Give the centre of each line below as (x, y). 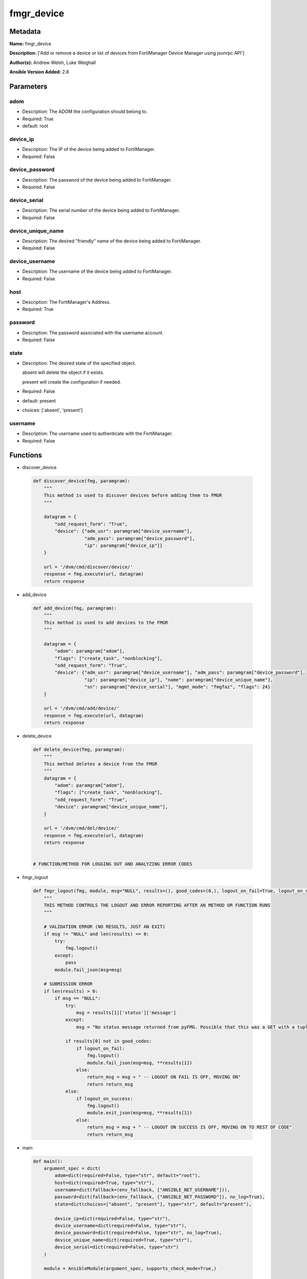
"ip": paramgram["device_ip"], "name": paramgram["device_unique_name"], (179, 680)
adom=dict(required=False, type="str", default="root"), (127, 1176)
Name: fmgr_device (30, 44)
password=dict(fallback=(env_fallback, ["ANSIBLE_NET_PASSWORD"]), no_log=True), (160, 1197)
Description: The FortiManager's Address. (67, 302)
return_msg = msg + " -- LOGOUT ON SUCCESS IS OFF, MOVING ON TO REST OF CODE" (190, 1127)
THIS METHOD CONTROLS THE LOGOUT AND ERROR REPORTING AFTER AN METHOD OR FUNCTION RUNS (157, 905)
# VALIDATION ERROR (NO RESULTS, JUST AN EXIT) (105, 927)
